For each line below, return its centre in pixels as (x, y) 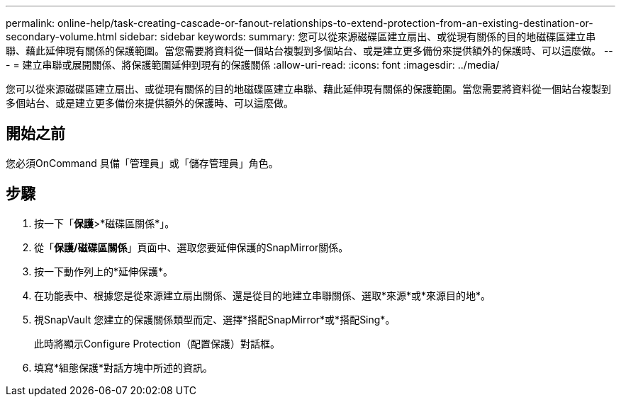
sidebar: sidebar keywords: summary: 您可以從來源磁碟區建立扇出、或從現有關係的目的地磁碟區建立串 (358, 36)
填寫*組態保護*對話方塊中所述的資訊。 (124, 367)
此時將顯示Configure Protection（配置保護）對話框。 (157, 343)
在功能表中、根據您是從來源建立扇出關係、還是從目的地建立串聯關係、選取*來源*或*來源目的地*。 (263, 295)
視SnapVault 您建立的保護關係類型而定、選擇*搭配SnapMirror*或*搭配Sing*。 (215, 319)
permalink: (30, 23)
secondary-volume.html (61, 36)
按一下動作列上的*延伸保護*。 (104, 271)
